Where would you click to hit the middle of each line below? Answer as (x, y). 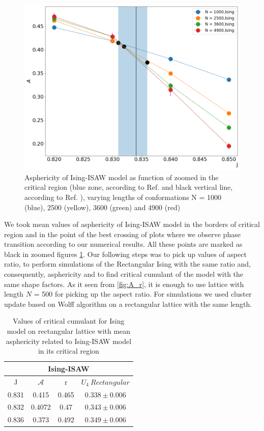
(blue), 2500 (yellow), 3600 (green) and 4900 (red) (102, 207)
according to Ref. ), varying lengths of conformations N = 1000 (123, 197)
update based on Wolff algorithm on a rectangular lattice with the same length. (128, 304)
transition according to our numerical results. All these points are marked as (123, 244)
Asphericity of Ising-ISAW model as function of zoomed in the (122, 177)
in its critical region (68, 351)
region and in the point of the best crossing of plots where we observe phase (122, 234)
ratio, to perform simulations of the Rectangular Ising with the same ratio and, (127, 264)
